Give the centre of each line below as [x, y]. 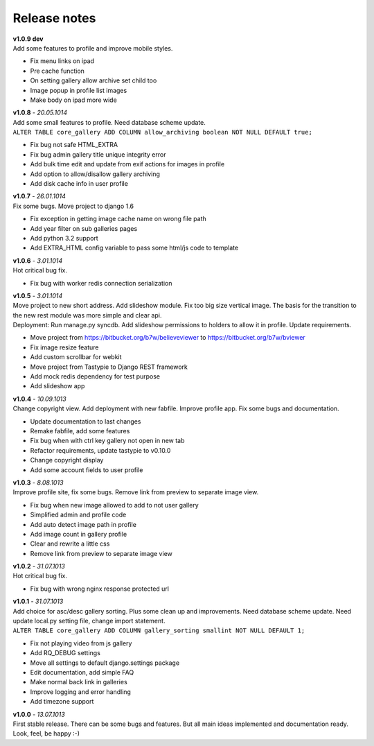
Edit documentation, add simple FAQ [82, 672]
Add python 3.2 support [64, 238]
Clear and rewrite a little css [70, 544]
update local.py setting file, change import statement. [89, 621]
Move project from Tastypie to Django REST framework [109, 367]
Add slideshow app [57, 386]
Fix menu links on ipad [62, 61]
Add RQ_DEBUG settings [65, 653]
